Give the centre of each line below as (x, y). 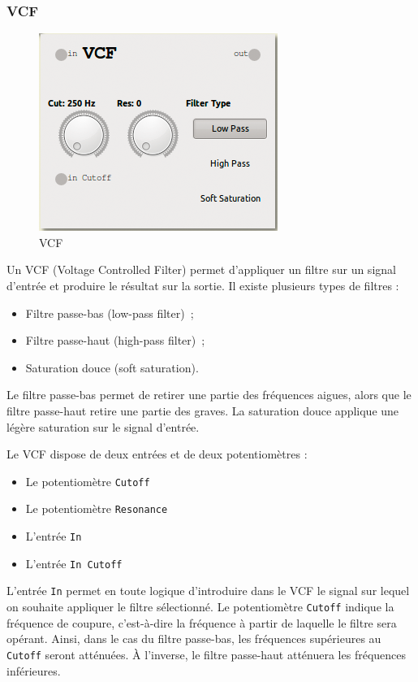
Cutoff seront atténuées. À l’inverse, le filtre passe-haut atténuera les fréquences (207, 654)
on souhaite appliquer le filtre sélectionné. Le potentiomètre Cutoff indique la (200, 607)
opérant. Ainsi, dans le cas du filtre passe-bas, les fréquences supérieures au (194, 639)
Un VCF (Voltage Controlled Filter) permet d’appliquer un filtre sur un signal (201, 269)
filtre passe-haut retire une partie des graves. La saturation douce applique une (203, 410)
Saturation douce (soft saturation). (112, 367)
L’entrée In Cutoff (74, 563)
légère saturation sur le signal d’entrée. (103, 426)
